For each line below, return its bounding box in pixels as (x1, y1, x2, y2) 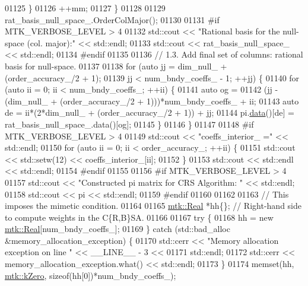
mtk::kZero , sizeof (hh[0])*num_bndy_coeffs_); (5, 269, 176, 281)
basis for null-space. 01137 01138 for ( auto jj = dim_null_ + (5, 59, 227, 72)
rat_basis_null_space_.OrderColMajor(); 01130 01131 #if (5, 13, 220, 26)
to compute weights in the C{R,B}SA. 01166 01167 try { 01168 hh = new (5, 211, 274, 223)
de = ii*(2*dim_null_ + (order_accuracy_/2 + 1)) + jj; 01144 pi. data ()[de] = (5, 106, 294, 119)
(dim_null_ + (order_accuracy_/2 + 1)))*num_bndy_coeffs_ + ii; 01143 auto (5, 94, 299, 107)
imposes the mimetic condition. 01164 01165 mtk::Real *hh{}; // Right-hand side (5, 199, 301, 212)
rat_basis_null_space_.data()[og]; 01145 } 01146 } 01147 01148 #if (5, 117, 254, 130)
